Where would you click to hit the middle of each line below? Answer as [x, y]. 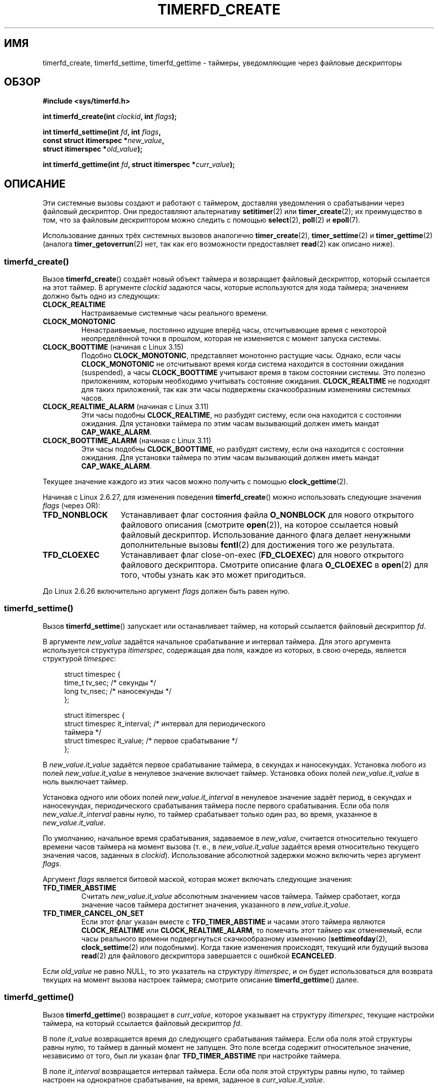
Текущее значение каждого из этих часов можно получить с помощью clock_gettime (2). [195, 482]
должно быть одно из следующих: [101, 296]
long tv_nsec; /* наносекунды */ [118, 691]
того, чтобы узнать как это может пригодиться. [213, 575]
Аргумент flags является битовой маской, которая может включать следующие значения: [198, 879]
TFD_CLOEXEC [71, 555]
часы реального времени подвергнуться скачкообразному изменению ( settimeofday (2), [234, 938]
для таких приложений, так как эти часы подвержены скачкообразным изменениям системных [246, 390]
